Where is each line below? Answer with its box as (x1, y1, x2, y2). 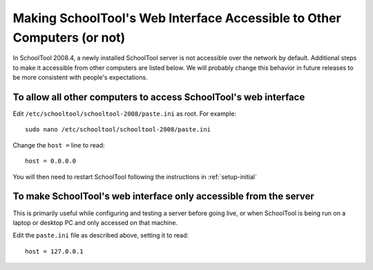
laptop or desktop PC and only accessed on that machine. (12, 218, 178, 226)
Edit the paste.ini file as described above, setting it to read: (12, 231, 189, 240)
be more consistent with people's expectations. (12, 73, 148, 82)
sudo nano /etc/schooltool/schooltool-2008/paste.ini (25, 125, 211, 134)
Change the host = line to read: (12, 141, 105, 149)
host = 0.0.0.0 (25, 157, 77, 165)
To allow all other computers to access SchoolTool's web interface (12, 91, 305, 103)
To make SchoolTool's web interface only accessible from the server (12, 190, 314, 202)
